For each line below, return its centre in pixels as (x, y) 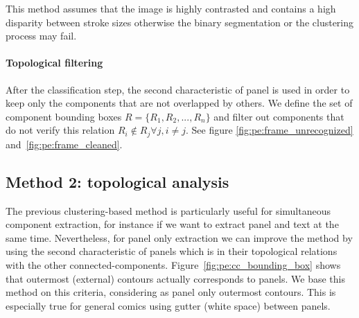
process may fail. (41, 36)
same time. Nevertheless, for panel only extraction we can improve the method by (179, 237)
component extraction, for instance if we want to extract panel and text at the (172, 224)
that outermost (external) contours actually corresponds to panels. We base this (175, 278)
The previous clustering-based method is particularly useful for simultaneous (168, 210)
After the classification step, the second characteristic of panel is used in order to (178, 89)
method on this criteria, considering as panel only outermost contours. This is (171, 292)
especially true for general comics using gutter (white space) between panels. (168, 305)
